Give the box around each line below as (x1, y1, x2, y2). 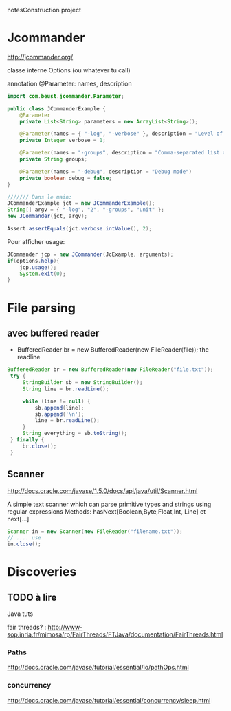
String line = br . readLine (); (22, 385, 109, 392)
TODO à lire (7, 591, 57, 603)
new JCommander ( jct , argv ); (7, 213, 88, 220)
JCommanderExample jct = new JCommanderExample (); (7, 200, 155, 207)
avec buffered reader (7, 327, 100, 339)
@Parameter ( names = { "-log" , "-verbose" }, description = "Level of (19, 130, 223, 137)
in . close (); (7, 541, 41, 548)
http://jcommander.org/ (7, 52, 74, 61)
